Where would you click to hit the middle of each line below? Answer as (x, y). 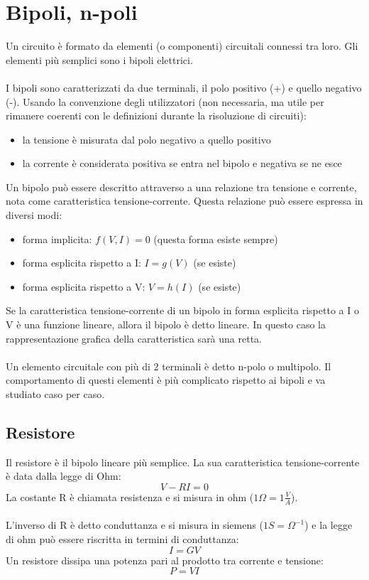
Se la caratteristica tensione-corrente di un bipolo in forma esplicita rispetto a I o (182, 310)
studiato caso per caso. (55, 394)
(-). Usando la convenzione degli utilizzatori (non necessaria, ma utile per (165, 101)
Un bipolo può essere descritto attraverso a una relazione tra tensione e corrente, (181, 187)
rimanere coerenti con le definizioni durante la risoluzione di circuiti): (156, 116)
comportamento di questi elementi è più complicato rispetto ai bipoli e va (166, 380)
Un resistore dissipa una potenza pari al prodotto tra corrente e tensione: (165, 560)
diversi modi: (34, 215)
